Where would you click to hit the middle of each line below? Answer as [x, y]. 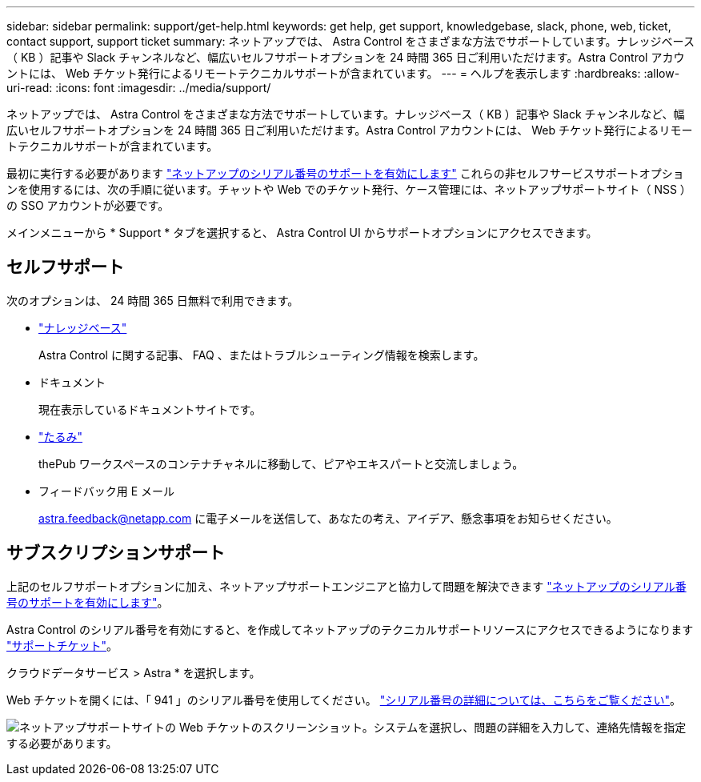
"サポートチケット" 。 [62, 645]
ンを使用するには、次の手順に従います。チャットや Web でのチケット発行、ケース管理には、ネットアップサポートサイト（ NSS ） [349, 189]
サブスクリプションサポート [116, 553]
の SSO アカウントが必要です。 [88, 205]
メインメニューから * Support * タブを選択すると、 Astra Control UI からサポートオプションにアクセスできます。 [302, 233]
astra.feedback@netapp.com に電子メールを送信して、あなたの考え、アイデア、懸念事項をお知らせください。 [328, 518]
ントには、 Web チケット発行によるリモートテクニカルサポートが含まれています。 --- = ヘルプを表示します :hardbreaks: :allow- [343, 73]
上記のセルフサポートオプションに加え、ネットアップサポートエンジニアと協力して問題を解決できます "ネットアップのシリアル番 [346, 586]
